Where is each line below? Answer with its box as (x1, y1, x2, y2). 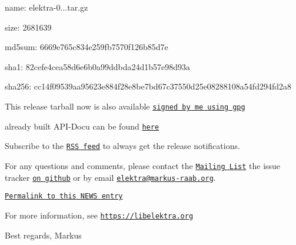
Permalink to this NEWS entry (5, 192, 123, 201)
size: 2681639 (5, 21, 52, 33)
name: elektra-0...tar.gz (5, 1, 88, 13)
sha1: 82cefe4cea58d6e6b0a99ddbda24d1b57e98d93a (5, 60, 191, 72)
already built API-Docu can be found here (5, 120, 159, 132)
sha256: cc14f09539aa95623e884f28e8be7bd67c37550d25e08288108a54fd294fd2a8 (5, 80, 291, 92)
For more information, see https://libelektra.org (5, 208, 194, 221)
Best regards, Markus (5, 229, 82, 241)
